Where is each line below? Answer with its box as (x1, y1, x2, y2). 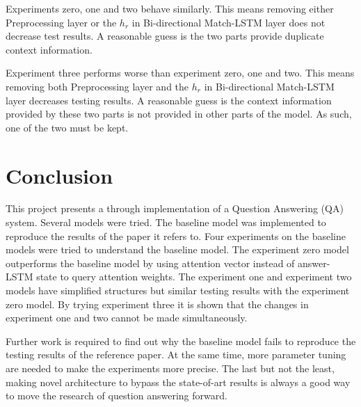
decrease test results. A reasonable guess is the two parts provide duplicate (6, 29, 324, 43)
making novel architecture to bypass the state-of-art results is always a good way (6, 374, 351, 389)
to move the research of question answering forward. (6, 388, 227, 403)
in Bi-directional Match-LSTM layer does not (131, 15, 326, 29)
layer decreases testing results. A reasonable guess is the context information (6, 93, 332, 107)
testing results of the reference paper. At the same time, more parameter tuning (6, 347, 346, 362)
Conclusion (6, 161, 113, 189)
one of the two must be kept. (6, 120, 129, 134)
